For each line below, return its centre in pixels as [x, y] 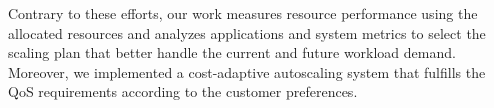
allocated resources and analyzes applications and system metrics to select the [247, 32]
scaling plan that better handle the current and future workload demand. [232, 52]
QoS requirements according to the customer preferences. [183, 91]
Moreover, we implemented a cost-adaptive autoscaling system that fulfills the [247, 71]
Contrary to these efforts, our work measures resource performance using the [243, 13]
